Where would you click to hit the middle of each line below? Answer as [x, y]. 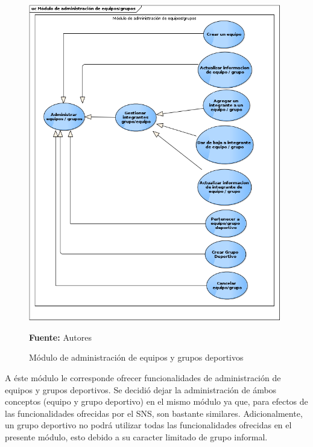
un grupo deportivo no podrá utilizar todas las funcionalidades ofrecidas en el [148, 425]
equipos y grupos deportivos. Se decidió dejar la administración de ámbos [141, 389]
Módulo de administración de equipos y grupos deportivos [136, 357]
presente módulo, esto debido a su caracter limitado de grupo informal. [136, 437]
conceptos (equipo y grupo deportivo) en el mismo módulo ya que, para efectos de [156, 401]
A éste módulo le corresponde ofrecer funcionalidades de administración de [143, 378]
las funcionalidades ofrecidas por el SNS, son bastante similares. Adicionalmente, [154, 413]
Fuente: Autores [60, 337]
